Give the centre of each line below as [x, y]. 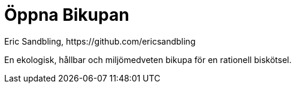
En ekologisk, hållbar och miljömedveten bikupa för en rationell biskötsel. [148, 59]
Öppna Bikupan [67, 15]
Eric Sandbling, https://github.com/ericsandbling [100, 41]
